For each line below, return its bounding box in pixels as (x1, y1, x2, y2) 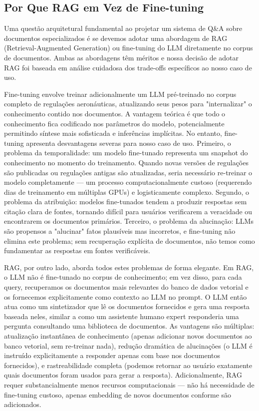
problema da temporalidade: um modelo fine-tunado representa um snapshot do (4, 147, 248, 158)
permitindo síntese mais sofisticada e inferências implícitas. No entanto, (4, 128, 222, 138)
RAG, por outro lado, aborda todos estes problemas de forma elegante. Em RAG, (4, 262, 254, 272)
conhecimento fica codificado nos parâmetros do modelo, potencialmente (4, 118, 225, 128)
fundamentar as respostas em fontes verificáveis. (4, 245, 150, 256)
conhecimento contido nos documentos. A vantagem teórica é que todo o (4, 108, 226, 118)
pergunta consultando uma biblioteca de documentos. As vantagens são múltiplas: (4, 321, 255, 331)
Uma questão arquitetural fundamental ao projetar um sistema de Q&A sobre (4, 23, 243, 33)
